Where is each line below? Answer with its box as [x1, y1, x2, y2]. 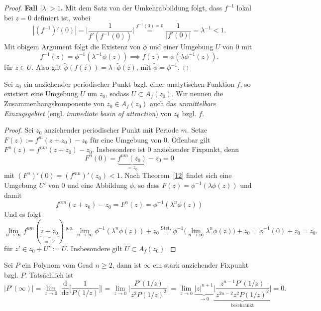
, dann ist [112, 260, 142, 270]
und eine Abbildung [67, 180, 128, 190]
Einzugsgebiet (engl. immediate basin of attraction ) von [4, 108, 172, 118]
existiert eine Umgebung [4, 88, 78, 99]
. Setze [187, 125, 208, 135]
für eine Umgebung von [90, 134, 162, 145]
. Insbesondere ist [92, 144, 145, 155]
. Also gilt [31, 62, 62, 72]
